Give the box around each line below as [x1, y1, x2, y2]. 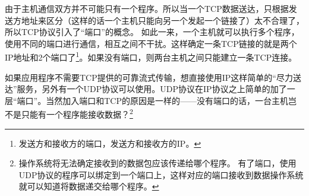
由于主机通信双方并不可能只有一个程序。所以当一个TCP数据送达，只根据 [5, 2, 289, 14]
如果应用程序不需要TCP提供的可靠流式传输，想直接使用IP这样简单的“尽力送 [5, 71, 301, 83]
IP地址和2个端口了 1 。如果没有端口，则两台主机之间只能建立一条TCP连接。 [5, 49, 297, 64]
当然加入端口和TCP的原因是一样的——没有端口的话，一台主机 [46, 94, 288, 106]
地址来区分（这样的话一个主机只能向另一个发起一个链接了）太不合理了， [21, 14, 304, 26]
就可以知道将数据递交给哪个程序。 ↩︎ [18, 180, 159, 192]
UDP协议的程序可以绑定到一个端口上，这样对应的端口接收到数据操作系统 [18, 168, 304, 181]
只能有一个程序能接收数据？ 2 [21, 106, 133, 121]
